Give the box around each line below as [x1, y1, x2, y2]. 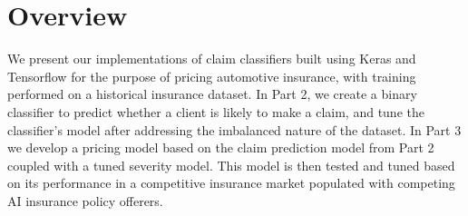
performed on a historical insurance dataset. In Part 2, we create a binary [7, 84, 417, 103]
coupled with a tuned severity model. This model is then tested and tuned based [7, 155, 455, 174]
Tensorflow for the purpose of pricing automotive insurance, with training [7, 66, 416, 85]
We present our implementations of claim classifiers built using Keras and [7, 49, 416, 68]
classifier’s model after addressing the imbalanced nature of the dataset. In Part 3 [7, 120, 462, 139]
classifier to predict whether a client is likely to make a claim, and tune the [7, 102, 424, 121]
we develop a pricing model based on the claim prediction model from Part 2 [7, 138, 434, 157]
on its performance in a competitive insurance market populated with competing [7, 173, 455, 192]
